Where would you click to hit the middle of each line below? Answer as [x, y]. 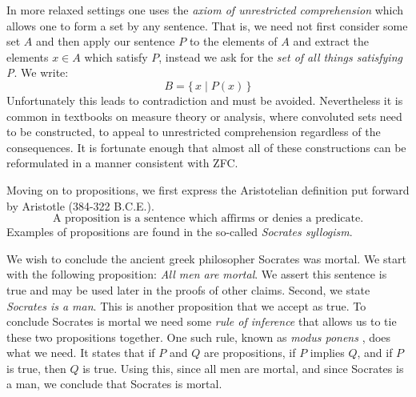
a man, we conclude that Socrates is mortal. [114, 384]
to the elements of [233, 41]
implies [327, 353]
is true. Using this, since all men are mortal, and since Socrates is [243, 368]
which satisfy [116, 56]
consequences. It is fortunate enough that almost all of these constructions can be [206, 147]
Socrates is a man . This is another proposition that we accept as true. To [186, 305]
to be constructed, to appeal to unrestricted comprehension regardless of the [194, 132]
